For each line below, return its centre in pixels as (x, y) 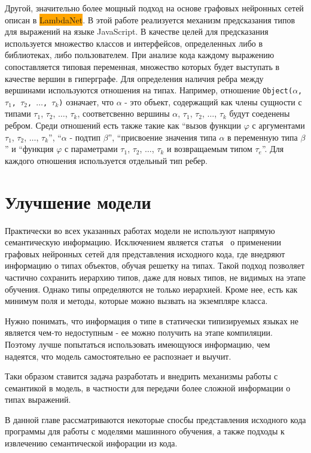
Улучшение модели (78, 201)
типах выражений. (38, 399)
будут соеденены (260, 113)
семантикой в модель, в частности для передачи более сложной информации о (148, 387)
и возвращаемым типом (210, 149)
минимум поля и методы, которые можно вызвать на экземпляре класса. (136, 301)
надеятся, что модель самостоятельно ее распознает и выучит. (118, 356)
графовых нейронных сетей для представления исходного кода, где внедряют (145, 253)
